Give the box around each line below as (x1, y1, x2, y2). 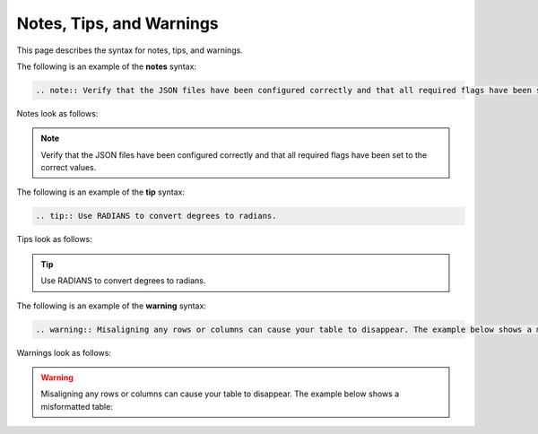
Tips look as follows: (16, 234, 93, 245)
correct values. (40, 162, 97, 173)
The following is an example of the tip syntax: (16, 187, 186, 197)
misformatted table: (40, 401, 114, 412)
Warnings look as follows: (16, 347, 112, 358)
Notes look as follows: (16, 108, 99, 118)
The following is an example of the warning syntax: (16, 300, 206, 311)
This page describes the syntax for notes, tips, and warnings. (16, 45, 244, 56)
